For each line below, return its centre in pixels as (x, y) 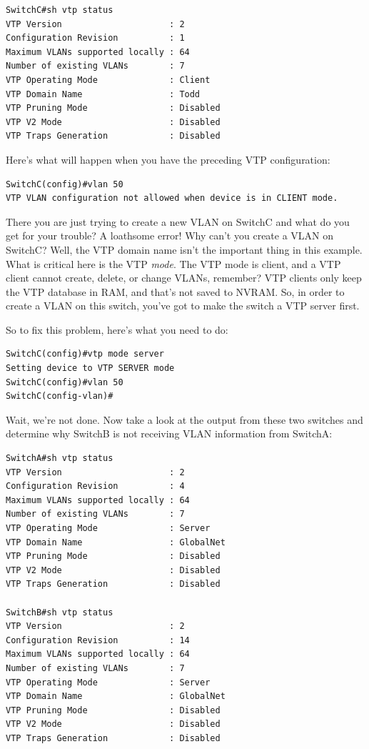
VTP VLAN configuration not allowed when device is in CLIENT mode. (172, 198)
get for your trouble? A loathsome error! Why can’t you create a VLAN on (170, 235)
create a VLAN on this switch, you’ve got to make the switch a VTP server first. (183, 306)
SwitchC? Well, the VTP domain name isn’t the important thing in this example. (184, 249)
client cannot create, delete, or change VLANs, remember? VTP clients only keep (184, 278)
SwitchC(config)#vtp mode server (85, 354)
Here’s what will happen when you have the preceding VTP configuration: (168, 159)
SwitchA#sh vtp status (60, 458)
